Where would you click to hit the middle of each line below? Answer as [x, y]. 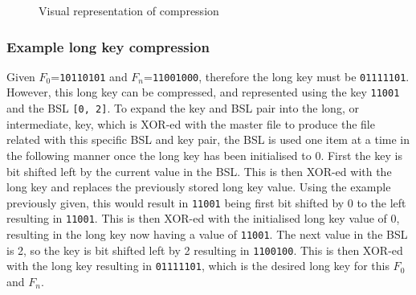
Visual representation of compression [129, 10]
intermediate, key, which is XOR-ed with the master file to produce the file [191, 123]
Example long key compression [108, 46]
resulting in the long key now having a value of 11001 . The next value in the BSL [207, 234]
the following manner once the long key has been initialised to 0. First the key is [204, 155]
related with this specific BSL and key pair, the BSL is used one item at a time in [208, 139]
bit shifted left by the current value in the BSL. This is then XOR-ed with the [199, 171]
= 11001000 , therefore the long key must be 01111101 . [277, 76]
